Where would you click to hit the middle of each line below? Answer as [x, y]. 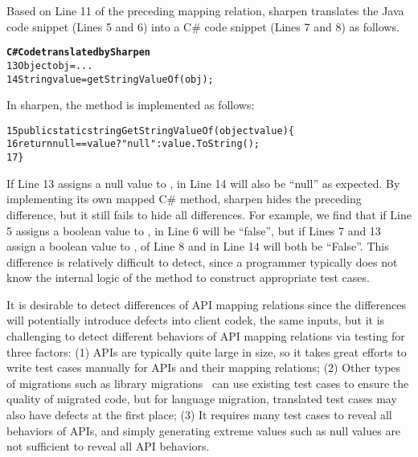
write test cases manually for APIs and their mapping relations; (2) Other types [204, 367]
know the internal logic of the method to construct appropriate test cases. [188, 277]
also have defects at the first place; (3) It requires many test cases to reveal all [199, 415]
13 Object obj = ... [50, 65]
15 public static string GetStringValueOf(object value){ [150, 131]
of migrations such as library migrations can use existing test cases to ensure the [208, 383]
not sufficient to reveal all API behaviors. [108, 446]
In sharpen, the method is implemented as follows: [131, 105]
